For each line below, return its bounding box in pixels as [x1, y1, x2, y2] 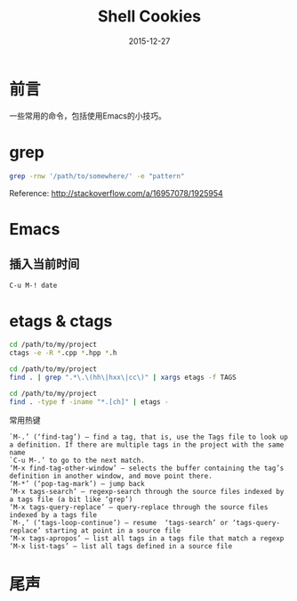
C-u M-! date [9, 281, 58, 290]
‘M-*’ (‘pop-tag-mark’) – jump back [9, 479, 145, 488]
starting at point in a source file [44, 526, 181, 535]
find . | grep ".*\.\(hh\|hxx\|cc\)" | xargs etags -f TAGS [9, 373, 237, 382]
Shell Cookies [97, 6, 202, 27]
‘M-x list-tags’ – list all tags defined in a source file [9, 541, 233, 550]
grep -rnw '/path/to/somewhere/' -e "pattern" [9, 171, 185, 180]
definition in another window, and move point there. [9, 471, 213, 481]
